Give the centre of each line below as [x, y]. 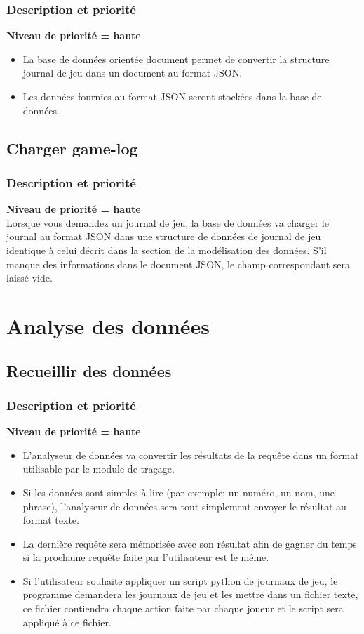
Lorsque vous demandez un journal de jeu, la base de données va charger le [168, 222]
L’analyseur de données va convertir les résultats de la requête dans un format [191, 455]
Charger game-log [72, 148]
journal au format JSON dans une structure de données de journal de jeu [164, 236]
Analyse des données [108, 325]
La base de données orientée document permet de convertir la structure [176, 59]
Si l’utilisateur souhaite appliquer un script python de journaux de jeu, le [180, 580]
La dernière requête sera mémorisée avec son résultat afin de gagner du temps [190, 543]
